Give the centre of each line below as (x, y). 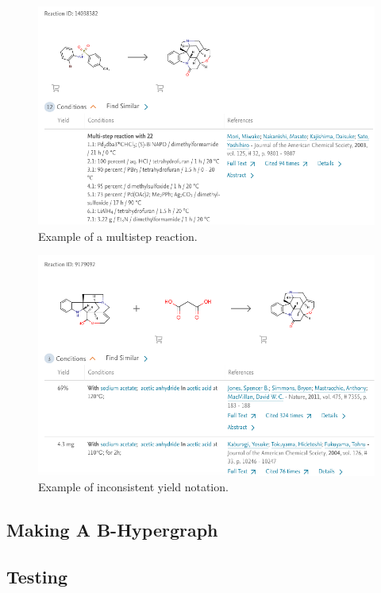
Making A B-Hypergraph (112, 530)
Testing (37, 577)
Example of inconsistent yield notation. (133, 487)
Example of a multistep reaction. (118, 236)
